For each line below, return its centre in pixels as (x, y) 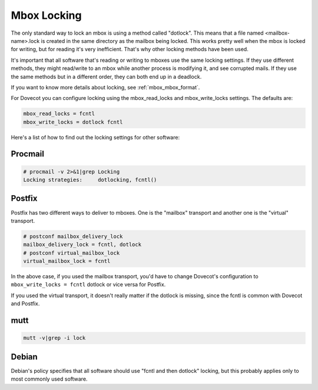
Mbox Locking (46, 15)
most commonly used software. (49, 379)
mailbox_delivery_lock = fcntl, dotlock (82, 245)
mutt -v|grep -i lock (54, 338)
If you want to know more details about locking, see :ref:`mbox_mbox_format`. (105, 87)
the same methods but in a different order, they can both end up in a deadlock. (106, 76)
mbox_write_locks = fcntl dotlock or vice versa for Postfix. (88, 285)
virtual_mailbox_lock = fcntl (67, 261)
